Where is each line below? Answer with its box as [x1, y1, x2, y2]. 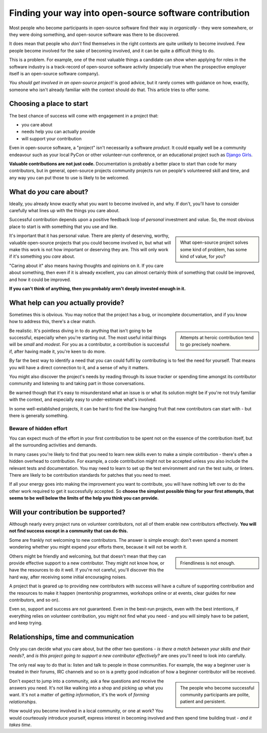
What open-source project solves [180, 239, 248, 245]
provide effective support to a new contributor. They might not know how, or [9, 560, 165, 566]
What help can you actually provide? [9, 298, 125, 307]
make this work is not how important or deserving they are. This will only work [9, 246, 169, 252]
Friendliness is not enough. [180, 560, 235, 566]
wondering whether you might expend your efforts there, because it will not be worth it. [9, 544, 187, 550]
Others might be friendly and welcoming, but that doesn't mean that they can [9, 553, 167, 559]
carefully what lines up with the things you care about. [9, 208, 120, 213]
